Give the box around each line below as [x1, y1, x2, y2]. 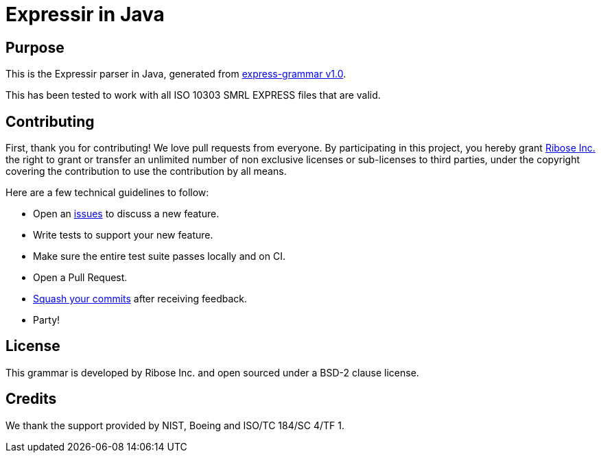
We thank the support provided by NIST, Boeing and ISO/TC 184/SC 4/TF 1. [5, 419, 344, 431]
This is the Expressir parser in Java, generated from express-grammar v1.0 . [5, 68, 346, 80]
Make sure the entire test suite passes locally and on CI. [33, 250, 285, 263]
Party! [33, 314, 60, 326]
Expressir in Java [5, 3, 165, 26]
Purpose [5, 38, 64, 56]
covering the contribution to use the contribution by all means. [5, 165, 287, 178]
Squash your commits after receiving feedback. [33, 293, 247, 305]
